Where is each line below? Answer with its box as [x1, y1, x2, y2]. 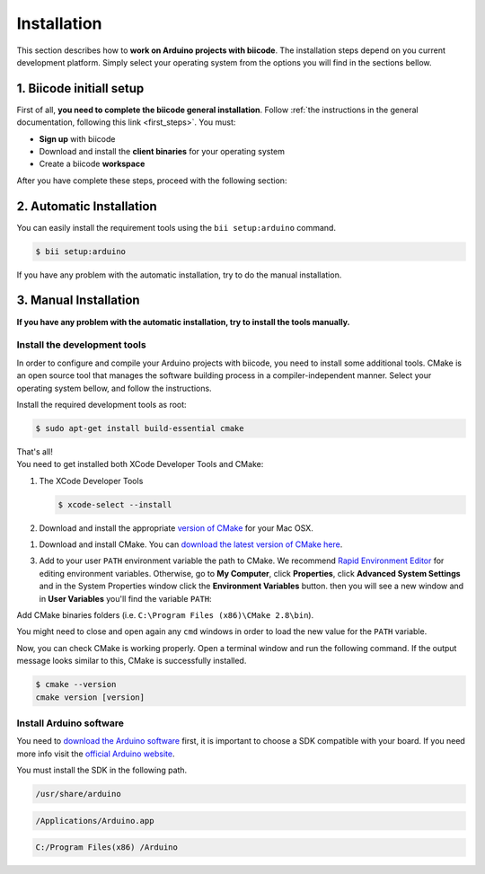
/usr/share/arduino [35, 789, 121, 799]
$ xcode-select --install [57, 499, 172, 509]
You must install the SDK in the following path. [16, 764, 188, 776]
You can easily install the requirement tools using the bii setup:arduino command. [16, 222, 337, 233]
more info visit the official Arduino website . [16, 748, 175, 759]
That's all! [16, 446, 53, 457]
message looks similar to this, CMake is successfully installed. [16, 656, 247, 667]
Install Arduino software [16, 717, 125, 729]
